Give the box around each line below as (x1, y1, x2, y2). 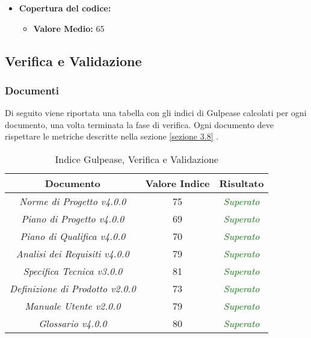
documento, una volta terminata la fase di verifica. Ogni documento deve (5, 118, 274, 131)
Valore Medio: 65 (33, 22, 105, 34)
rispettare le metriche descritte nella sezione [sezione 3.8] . (5, 130, 219, 143)
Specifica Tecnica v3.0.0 (23, 263, 123, 278)
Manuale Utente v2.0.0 (25, 298, 121, 313)
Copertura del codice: (19, 2, 111, 14)
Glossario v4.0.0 (38, 316, 107, 330)
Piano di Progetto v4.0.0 (21, 211, 125, 226)
